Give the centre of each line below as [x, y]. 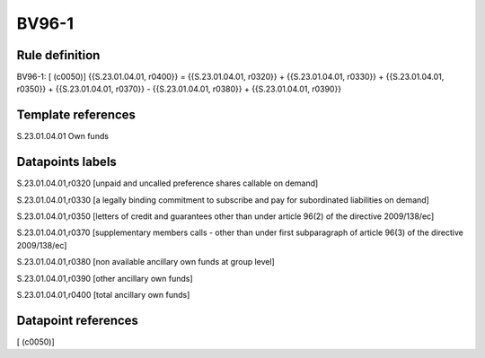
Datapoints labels [66, 162]
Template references [76, 115]
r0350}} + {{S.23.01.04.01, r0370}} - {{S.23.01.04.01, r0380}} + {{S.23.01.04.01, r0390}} [179, 89]
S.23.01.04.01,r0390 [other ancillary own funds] [105, 278]
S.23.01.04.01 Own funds [63, 136]
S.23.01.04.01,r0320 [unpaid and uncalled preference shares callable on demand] [168, 183]
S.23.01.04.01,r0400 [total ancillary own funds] [103, 295]
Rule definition [58, 55]
